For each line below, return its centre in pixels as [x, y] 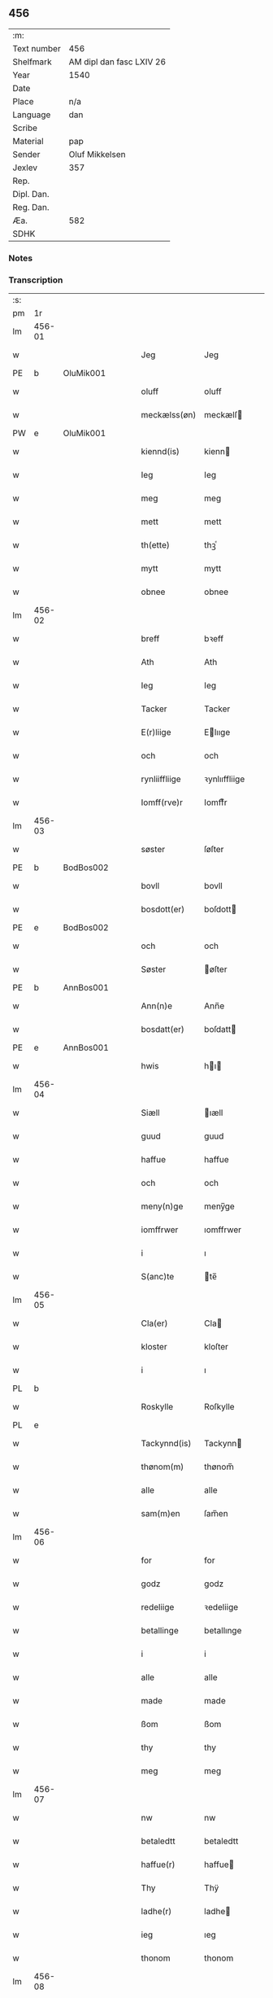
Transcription [36, 280]
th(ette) [156, 545]
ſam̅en [217, 1514]
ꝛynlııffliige [225, 779]
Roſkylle [219, 1407]
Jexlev [25, 168]
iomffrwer [160, 1230]
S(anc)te [158, 1277]
